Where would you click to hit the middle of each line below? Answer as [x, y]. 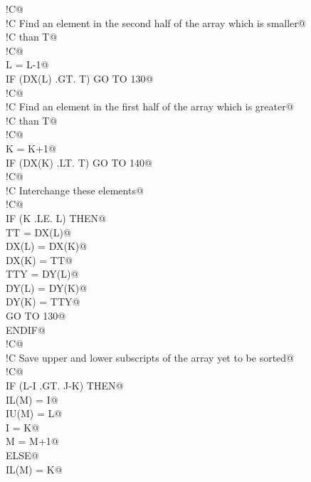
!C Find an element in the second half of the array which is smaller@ [156, 22]
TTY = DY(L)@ [42, 274]
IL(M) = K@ [34, 469]
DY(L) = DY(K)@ [47, 287]
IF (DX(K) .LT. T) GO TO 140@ [79, 162]
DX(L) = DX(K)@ [47, 246]
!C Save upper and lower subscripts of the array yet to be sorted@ [150, 357]
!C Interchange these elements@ [75, 190]
